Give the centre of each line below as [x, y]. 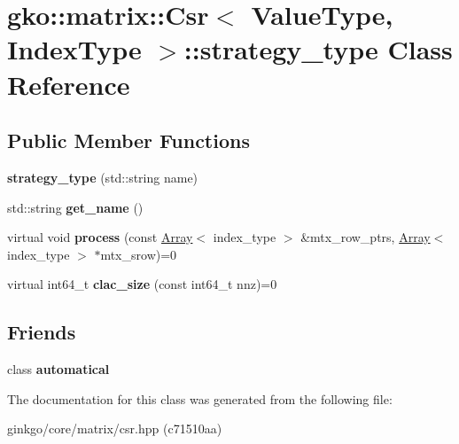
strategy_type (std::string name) [103, 177]
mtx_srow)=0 [139, 254]
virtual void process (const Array [100, 237]
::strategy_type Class [318, 49]
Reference [69, 84]
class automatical [58, 369]
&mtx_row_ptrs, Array [366, 237]
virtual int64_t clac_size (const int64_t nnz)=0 [142, 284]
